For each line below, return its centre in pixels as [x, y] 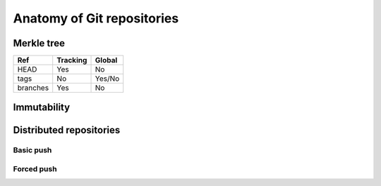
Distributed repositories [67, 130]
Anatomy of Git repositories [96, 18]
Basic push [32, 150]
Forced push [35, 169]
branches [33, 88]
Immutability [42, 108]
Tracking [72, 60]
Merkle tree [39, 43]
